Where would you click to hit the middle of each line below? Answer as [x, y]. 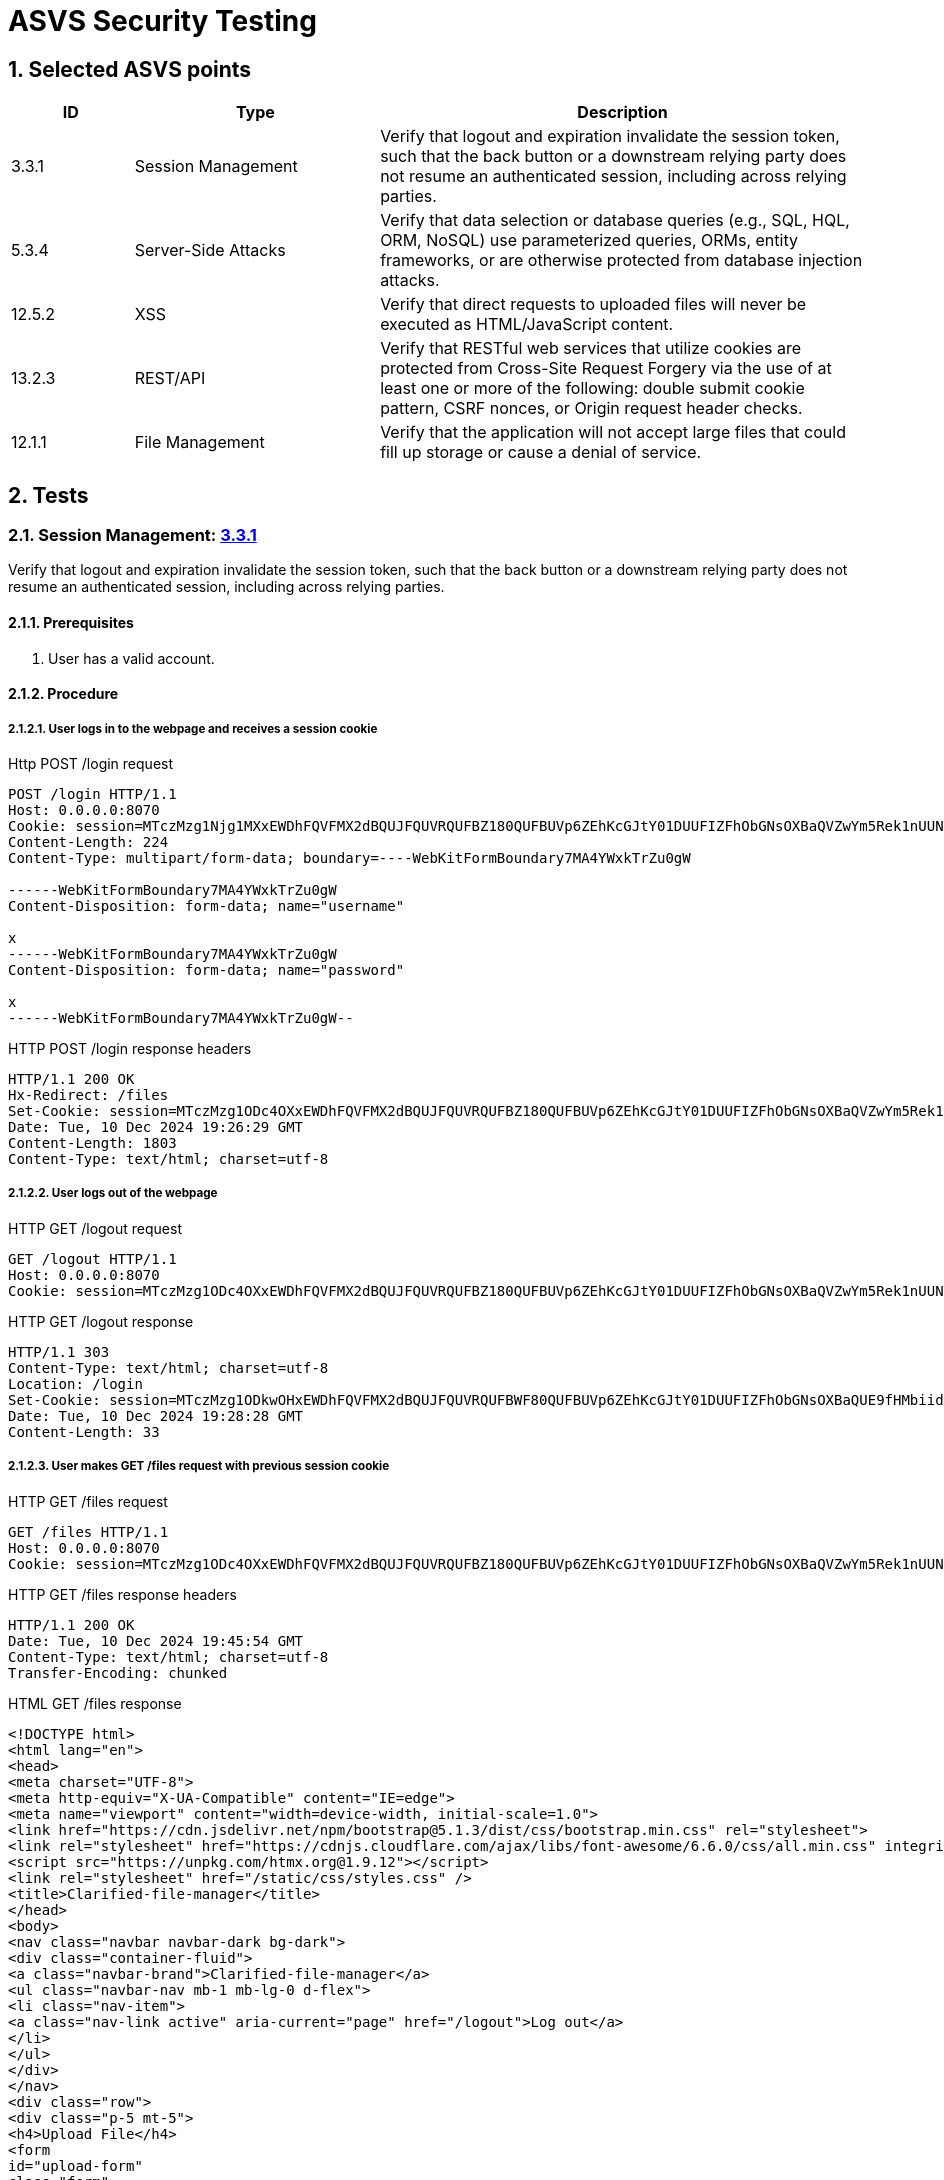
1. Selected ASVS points [130, 69]
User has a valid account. [131, 658]
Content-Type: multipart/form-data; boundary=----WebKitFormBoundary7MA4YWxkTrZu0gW [349, 858]
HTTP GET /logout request [95, 1228]
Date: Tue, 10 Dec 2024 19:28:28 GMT [156, 1415]
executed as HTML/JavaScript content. [527, 324]
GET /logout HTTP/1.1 [92, 1258]
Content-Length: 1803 [92, 1143]
